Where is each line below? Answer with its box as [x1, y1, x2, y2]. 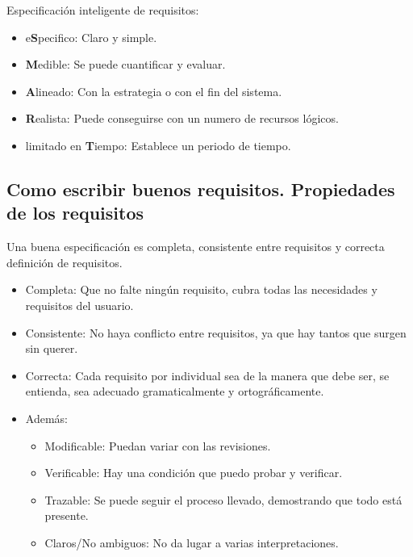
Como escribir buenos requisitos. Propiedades [6, 176, 395, 201]
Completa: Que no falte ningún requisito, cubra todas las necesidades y [25, 281, 378, 298]
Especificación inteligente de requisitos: [6, 2, 199, 18]
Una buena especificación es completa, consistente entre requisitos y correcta [6, 238, 385, 255]
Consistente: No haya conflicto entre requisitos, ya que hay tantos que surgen [25, 324, 407, 341]
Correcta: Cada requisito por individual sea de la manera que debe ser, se [25, 366, 390, 383]
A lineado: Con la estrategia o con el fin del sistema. [25, 82, 282, 99]
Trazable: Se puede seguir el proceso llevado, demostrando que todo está [44, 491, 403, 508]
